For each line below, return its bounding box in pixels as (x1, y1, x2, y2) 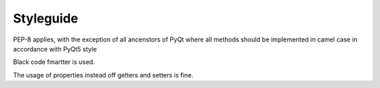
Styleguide (13, 11, 79, 26)
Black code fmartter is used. (13, 58, 95, 66)
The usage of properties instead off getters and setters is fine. (13, 70, 194, 79)
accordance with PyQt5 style (13, 44, 97, 53)
